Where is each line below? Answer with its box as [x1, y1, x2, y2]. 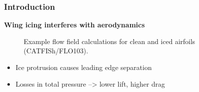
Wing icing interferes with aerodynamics [4, 20, 145, 30]
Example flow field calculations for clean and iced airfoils [24, 36, 196, 46]
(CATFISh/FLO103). [24, 46, 88, 56]
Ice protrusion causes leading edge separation [15, 62, 152, 72]
